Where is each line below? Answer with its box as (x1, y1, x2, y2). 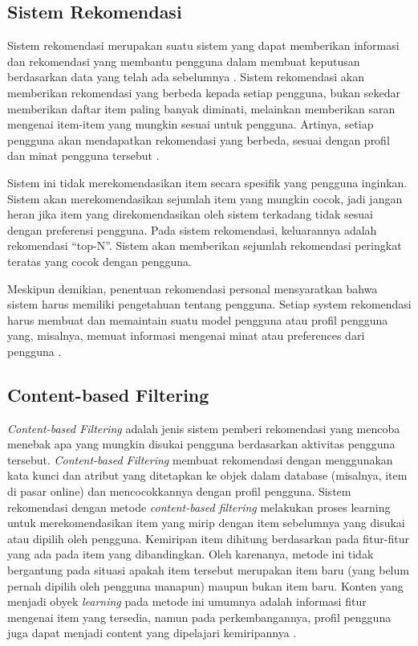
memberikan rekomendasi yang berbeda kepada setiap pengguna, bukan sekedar (7, 84, 401, 100)
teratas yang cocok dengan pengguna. (7, 252, 192, 269)
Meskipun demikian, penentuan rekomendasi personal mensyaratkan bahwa (7, 280, 378, 296)
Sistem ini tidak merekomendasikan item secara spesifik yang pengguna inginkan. (7, 174, 408, 190)
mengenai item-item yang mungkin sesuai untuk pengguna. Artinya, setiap (7, 116, 374, 133)
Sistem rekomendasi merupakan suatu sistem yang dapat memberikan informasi (7, 37, 400, 54)
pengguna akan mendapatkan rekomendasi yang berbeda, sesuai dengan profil (7, 131, 390, 148)
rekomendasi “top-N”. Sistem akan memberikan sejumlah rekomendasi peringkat (7, 237, 402, 254)
